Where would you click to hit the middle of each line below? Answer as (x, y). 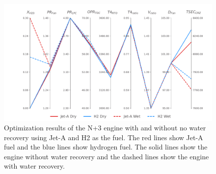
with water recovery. (34, 166)
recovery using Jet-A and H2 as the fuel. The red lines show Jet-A (104, 137)
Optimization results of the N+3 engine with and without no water (105, 128)
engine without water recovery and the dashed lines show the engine (107, 156)
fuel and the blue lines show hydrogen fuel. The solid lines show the (106, 147)
